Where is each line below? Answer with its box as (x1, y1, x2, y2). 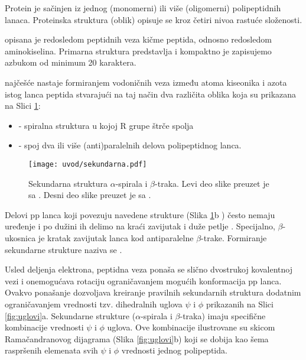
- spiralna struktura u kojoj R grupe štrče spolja (18, 119, 194, 131)
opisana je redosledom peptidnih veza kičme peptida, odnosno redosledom (5, 33, 272, 46)
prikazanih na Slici (206, 297, 274, 310)
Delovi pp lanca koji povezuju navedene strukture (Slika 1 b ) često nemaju (5, 208, 275, 220)
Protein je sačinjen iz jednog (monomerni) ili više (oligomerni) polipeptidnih (5, 2, 281, 14)
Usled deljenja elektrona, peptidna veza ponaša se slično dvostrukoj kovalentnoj (5, 263, 292, 275)
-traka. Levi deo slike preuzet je (155, 177, 269, 189)
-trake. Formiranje (201, 231, 267, 244)
